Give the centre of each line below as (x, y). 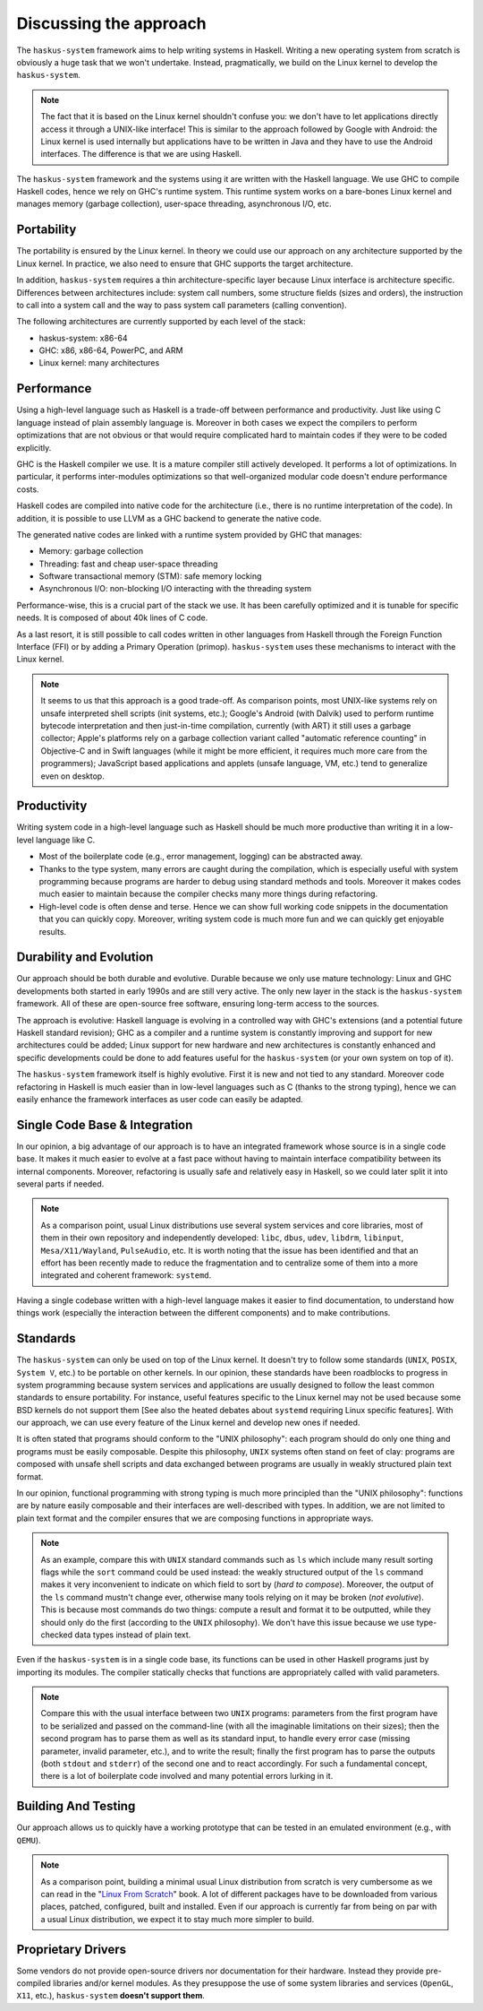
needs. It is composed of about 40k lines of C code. (112, 617)
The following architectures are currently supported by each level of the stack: (161, 322)
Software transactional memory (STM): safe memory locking (150, 576)
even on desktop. (72, 776)
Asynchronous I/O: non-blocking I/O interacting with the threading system (175, 589)
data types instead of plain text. (133, 1635)
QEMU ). (29, 1840)
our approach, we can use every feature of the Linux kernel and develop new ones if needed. (188, 1423)
